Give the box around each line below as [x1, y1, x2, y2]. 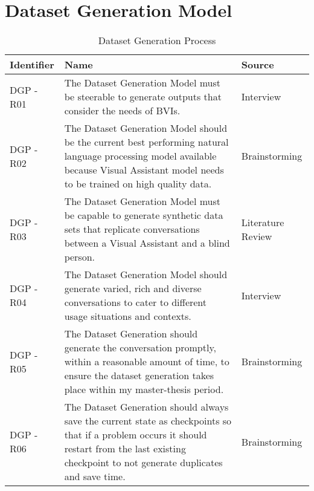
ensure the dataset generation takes [64, 368, 214, 383]
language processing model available [64, 149, 217, 163]
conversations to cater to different [64, 295, 207, 310]
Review [241, 229, 272, 243]
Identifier [10, 57, 54, 72]
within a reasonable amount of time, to [64, 354, 229, 369]
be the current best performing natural [64, 135, 229, 149]
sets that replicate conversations [64, 222, 200, 236]
